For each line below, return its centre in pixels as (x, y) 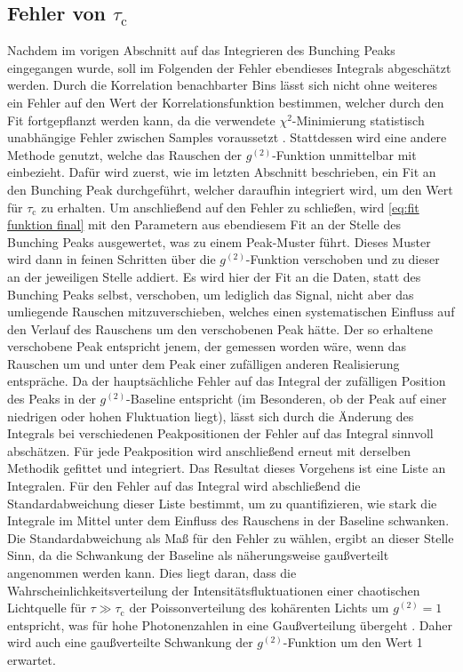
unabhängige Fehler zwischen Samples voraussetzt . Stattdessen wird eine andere (227, 137)
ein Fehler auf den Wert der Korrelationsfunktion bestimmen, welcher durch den (226, 102)
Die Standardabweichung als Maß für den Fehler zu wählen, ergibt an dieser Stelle (231, 537)
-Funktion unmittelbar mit (344, 154)
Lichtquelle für (47, 608)
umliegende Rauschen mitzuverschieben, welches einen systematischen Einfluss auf (231, 312)
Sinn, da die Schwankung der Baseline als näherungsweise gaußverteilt (198, 555)
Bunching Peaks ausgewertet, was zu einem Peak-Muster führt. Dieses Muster (219, 241)
